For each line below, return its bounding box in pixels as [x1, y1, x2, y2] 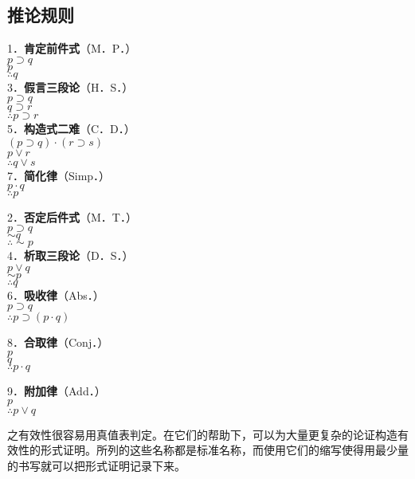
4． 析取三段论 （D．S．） [7, 247, 134, 264]
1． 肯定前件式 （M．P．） [7, 40, 137, 57]
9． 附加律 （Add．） [7, 382, 106, 399]
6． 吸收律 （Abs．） [7, 286, 104, 303]
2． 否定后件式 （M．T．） [7, 208, 137, 225]
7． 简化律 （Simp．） [7, 167, 111, 183]
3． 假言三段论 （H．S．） [7, 78, 134, 95]
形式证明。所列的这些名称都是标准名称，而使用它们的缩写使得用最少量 [40, 442, 409, 458]
